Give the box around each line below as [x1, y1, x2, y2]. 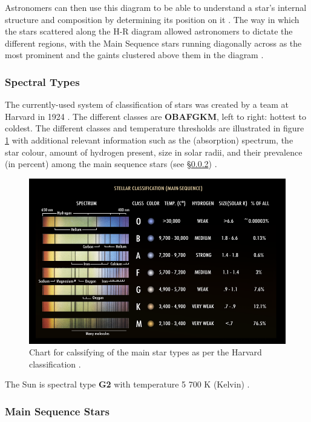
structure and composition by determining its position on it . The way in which [5, 13, 300, 25]
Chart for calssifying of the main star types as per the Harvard [29, 346, 262, 358]
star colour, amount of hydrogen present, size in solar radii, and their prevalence [5, 145, 303, 158]
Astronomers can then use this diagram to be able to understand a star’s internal [5, 1, 307, 13]
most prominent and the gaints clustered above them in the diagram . [5, 48, 264, 61]
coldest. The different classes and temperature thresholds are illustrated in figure [5, 122, 304, 134]
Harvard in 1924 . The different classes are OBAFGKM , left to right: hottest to [5, 110, 306, 122]
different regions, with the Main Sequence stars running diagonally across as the [5, 36, 302, 49]
